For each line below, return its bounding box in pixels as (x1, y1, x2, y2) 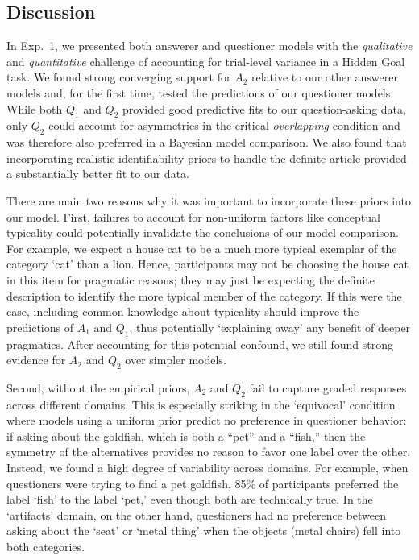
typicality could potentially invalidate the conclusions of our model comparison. (6, 224, 399, 241)
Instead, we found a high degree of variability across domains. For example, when (6, 459, 409, 476)
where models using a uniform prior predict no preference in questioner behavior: (6, 412, 407, 429)
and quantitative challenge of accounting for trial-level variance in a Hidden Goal (6, 52, 405, 69)
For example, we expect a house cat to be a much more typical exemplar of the (6, 239, 397, 256)
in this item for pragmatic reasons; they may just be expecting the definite (6, 271, 375, 288)
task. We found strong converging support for (6, 68, 231, 85)
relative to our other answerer (251, 68, 398, 85)
